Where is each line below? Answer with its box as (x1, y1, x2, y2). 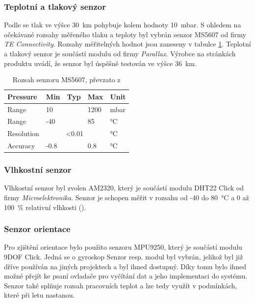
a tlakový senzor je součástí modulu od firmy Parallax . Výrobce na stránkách (4, 48, 236, 58)
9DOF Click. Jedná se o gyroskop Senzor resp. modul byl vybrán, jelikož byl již (4, 252, 243, 262)
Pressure (7, 91, 37, 101)
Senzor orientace (4, 223, 71, 235)
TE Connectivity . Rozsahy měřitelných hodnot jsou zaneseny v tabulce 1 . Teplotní (4, 39, 251, 49)
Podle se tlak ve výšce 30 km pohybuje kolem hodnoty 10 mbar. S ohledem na (4, 20, 241, 30)
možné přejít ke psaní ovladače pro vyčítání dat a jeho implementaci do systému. (4, 271, 248, 281)
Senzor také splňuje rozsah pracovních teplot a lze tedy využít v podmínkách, (4, 280, 237, 290)
